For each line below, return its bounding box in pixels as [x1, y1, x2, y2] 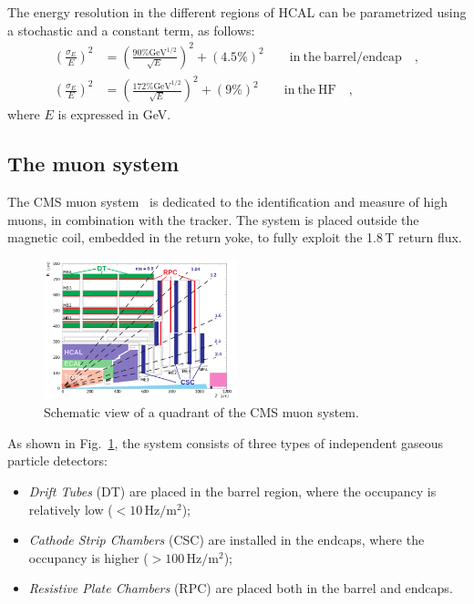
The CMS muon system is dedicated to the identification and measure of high [7, 192, 448, 211]
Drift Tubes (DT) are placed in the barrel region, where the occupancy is [28, 482, 437, 501]
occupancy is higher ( [28, 548, 149, 567]
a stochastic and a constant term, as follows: [7, 20, 255, 39]
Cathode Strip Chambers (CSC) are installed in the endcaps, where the [28, 530, 425, 549]
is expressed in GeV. [57, 105, 171, 124]
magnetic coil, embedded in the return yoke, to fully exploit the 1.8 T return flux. [7, 228, 462, 247]
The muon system [7, 149, 180, 178]
